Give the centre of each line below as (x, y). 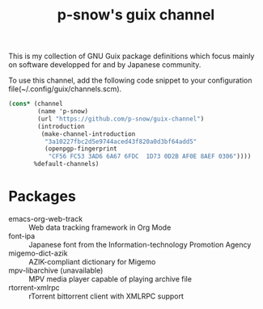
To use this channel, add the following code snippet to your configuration (130, 80)
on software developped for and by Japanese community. (105, 65)
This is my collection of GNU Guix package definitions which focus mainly (131, 56)
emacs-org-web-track (46, 219)
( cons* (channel (36, 104)
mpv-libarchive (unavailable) (56, 270)
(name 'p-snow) (63, 112)
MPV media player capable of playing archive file (110, 279)
